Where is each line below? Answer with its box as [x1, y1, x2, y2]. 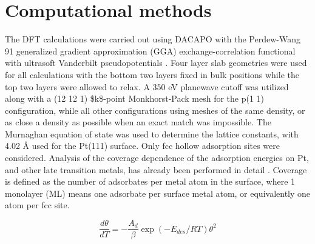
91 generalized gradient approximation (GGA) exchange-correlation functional [5, 44, 296, 57]
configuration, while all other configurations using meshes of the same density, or [5, 104, 305, 116]
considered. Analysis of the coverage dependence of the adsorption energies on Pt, [5, 151, 309, 164]
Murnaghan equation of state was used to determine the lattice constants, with [5, 127, 299, 140]
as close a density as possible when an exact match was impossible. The [5, 116, 271, 128]
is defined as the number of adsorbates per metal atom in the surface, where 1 [5, 175, 296, 188]
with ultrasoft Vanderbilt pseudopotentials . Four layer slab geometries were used [5, 56, 307, 69]
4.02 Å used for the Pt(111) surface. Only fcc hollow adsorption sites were [5, 139, 280, 152]
